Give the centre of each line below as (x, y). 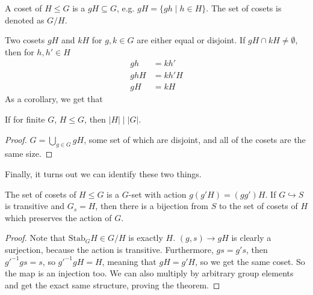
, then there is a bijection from (152, 206)
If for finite (25, 119)
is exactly (146, 238)
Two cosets (25, 40)
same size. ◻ (29, 154)
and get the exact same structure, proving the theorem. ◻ (113, 284)
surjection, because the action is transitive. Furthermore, (109, 250)
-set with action (157, 194)
